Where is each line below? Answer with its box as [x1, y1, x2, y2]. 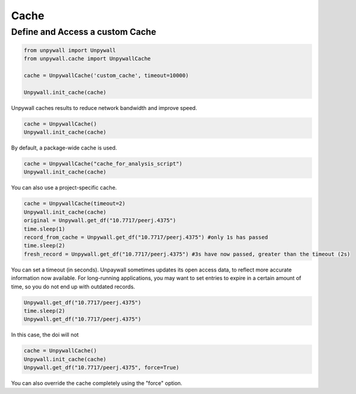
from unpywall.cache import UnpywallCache [23, 55, 151, 62]
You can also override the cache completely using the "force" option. [11, 380, 183, 387]
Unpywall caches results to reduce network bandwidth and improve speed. [11, 104, 198, 111]
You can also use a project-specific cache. [11, 184, 117, 192]
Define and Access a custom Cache [11, 26, 156, 37]
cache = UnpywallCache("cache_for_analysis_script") [23, 160, 183, 168]
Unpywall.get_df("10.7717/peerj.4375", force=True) [23, 364, 180, 371]
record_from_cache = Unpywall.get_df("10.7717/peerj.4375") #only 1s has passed [23, 234, 268, 240]
